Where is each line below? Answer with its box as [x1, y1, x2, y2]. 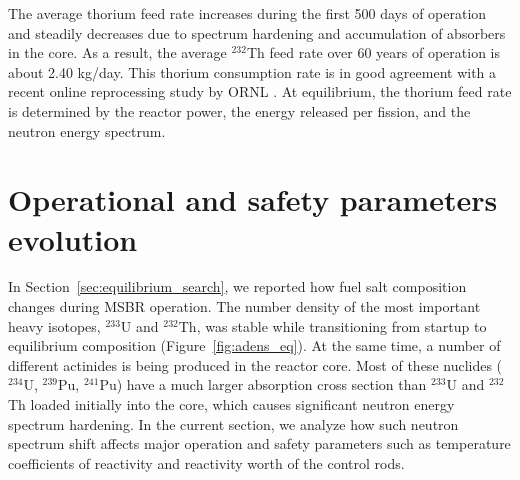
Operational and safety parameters [8, 179, 498, 220]
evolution [8, 218, 138, 259]
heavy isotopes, [8, 315, 101, 336]
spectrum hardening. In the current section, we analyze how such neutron [8, 413, 459, 434]
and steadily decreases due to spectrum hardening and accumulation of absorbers [8, 22, 506, 43]
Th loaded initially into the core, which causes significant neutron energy [8, 394, 455, 415]
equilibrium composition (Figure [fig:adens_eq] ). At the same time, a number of [8, 335, 501, 356]
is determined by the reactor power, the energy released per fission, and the [8, 100, 471, 121]
